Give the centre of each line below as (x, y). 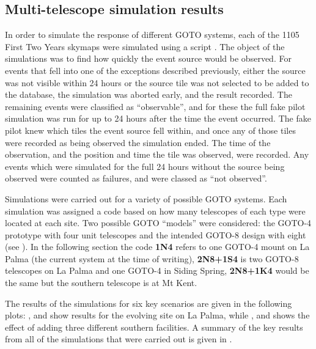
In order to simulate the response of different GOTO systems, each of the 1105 (152, 35)
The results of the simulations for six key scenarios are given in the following (149, 303)
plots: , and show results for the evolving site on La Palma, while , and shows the (157, 315)
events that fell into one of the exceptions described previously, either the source (155, 70)
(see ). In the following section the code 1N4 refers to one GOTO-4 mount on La (157, 247)
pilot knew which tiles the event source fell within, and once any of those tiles (150, 130)
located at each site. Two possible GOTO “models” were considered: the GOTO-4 (158, 223)
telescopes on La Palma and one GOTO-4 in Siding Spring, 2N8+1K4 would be (157, 270)
